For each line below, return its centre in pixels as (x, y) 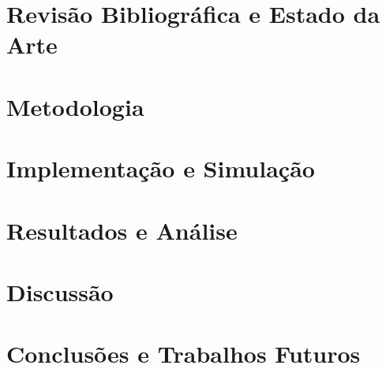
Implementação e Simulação (161, 168)
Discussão (60, 291)
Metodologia (75, 106)
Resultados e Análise (122, 230)
